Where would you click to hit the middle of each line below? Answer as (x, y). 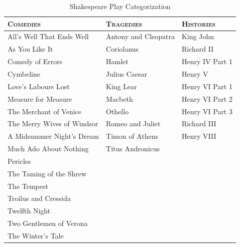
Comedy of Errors (35, 61)
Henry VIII (199, 136)
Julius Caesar (127, 73)
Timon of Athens (132, 136)
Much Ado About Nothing (48, 149)
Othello (117, 111)
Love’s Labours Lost (39, 86)
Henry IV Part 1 (207, 61)
